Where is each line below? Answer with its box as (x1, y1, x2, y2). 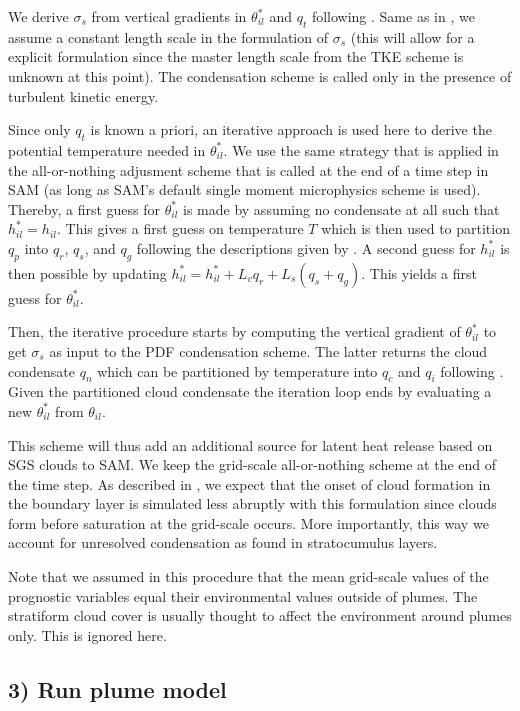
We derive (8, 6, 69, 26)
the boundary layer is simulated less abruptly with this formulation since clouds (8, 493, 497, 514)
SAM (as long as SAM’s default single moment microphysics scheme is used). (8, 179, 481, 200)
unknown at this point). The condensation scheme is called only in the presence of (8, 65, 512, 86)
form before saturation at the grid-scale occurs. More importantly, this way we (8, 512, 489, 533)
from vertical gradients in (91, 6, 247, 26)
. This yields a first (361, 262, 477, 283)
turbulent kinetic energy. (8, 85, 159, 106)
